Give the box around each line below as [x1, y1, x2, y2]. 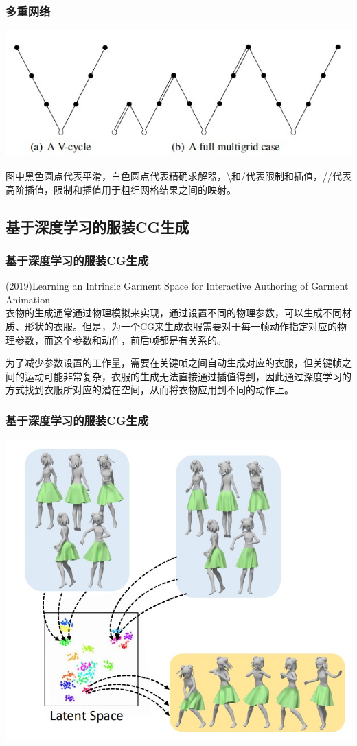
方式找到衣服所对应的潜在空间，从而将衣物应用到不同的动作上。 [5, 382, 294, 397]
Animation [5, 292, 50, 306]
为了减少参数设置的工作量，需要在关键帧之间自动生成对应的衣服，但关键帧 [5, 355, 342, 370]
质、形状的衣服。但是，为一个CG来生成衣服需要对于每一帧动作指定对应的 [5, 319, 338, 334]
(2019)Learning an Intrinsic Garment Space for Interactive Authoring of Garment [5, 279, 349, 293]
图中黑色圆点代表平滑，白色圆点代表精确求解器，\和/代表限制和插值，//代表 [5, 169, 352, 183]
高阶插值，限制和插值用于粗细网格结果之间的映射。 [5, 182, 236, 196]
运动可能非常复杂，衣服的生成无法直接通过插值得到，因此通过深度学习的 [24, 369, 352, 383]
